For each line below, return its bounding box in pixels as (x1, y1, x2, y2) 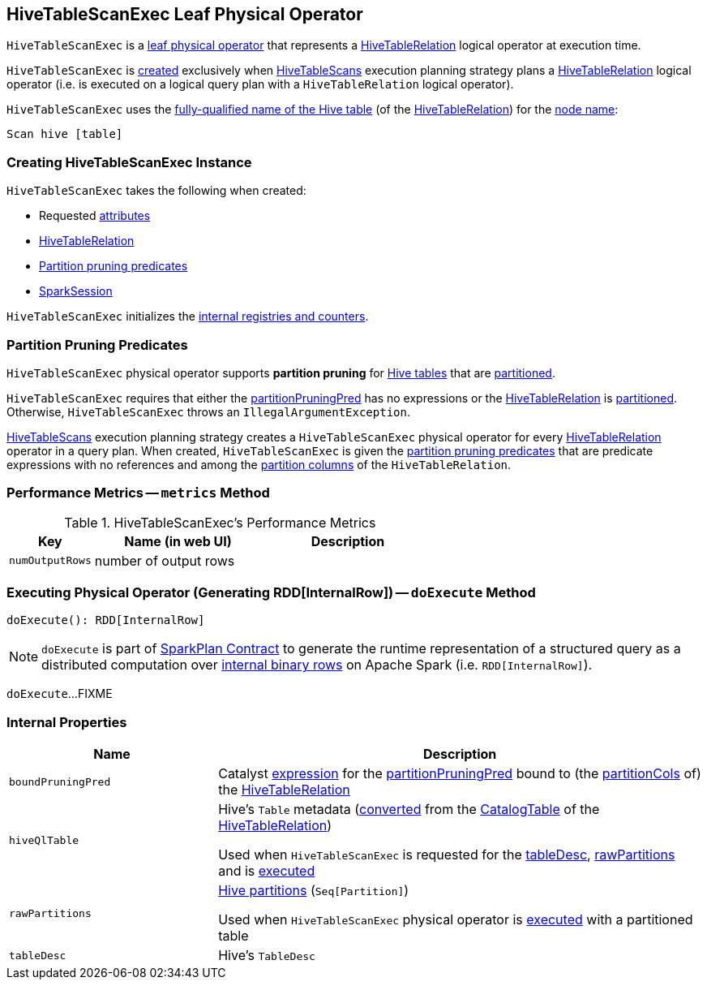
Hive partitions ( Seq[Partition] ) (218, 882, 409, 899)
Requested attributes (39, 209, 151, 223)
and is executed (218, 863, 315, 880)
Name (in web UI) (124, 532, 232, 549)
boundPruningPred (9, 775, 111, 788)
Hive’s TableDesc (218, 947, 315, 964)
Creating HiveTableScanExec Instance (6, 153, 252, 170)
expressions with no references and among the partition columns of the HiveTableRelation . (6, 457, 512, 471)
